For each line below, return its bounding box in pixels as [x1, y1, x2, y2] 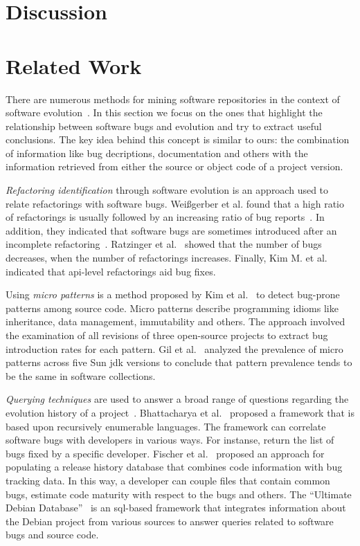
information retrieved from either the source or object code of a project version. [6, 159, 343, 174]
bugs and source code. [6, 527, 99, 542]
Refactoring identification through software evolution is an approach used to [6, 183, 329, 197]
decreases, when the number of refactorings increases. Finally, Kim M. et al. [6, 251, 327, 265]
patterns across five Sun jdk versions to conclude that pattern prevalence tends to [6, 355, 352, 370]
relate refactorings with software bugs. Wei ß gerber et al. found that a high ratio [6, 196, 344, 210]
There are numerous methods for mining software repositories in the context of [6, 91, 340, 106]
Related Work [6, 51, 142, 80]
